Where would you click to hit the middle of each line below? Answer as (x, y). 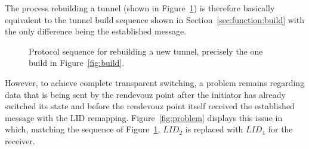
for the (280, 129)
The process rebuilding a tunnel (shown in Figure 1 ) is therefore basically (140, 8)
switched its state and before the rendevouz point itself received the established (150, 106)
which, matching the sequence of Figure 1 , (83, 129)
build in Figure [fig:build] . (77, 63)
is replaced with (214, 129)
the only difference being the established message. (96, 31)
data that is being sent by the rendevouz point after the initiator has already (145, 94)
